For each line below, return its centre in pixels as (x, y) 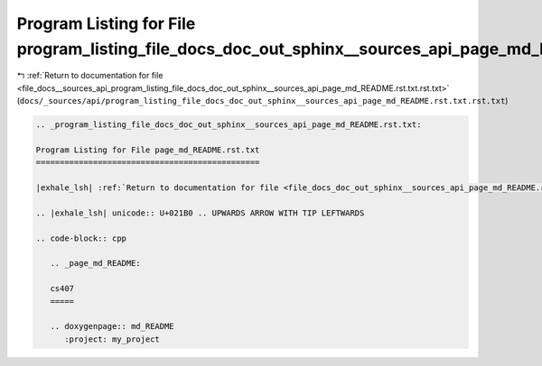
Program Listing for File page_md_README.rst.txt (148, 150)
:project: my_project (112, 339)
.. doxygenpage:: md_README (112, 326)
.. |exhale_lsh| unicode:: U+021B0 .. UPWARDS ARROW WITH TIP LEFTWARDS (200, 213)
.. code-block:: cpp (81, 238)
